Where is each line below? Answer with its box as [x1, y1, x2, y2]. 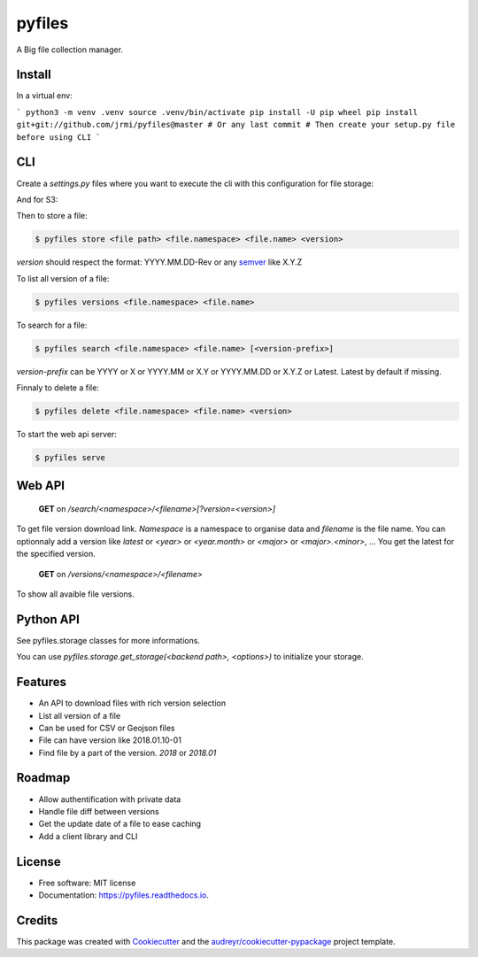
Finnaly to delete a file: [16, 382, 99, 393]
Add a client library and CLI [38, 830, 138, 841]
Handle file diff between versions [38, 806, 159, 816]
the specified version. [16, 549, 96, 560]
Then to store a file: [16, 211, 88, 221]
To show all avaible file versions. [16, 589, 135, 599]
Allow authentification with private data [38, 793, 181, 805]
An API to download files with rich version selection [38, 698, 226, 708]
